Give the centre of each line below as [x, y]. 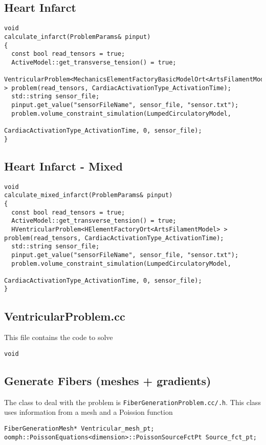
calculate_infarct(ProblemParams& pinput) [77, 37]
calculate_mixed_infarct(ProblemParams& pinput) [88, 195]
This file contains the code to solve [59, 337]
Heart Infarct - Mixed [63, 166]
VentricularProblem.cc [65, 316]
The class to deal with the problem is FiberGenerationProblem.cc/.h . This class [132, 402]
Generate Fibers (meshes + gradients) [108, 380]
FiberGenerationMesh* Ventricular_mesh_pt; [79, 429]
